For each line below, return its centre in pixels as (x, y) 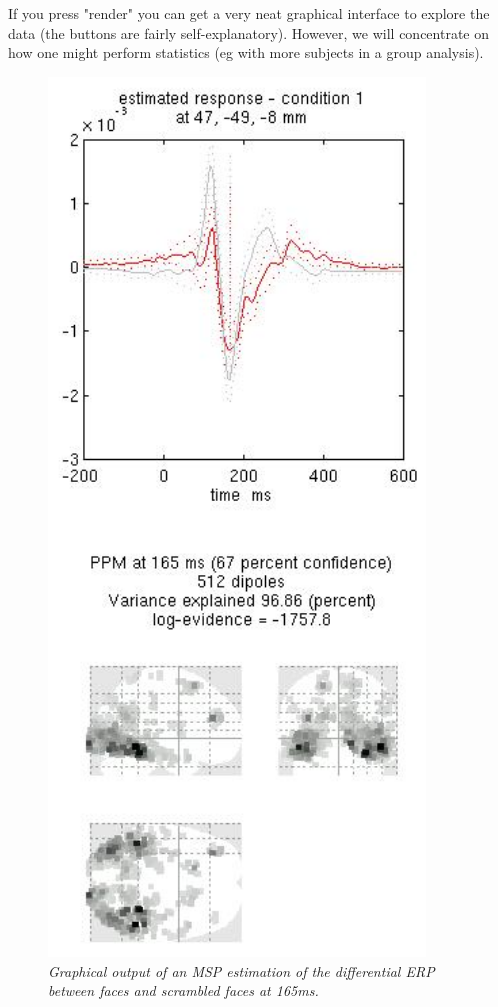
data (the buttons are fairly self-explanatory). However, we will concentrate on (249, 32)
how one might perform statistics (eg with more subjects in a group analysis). (246, 52)
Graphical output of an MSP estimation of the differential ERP (241, 970)
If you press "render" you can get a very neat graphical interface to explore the (249, 13)
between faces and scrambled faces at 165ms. (183, 990)
